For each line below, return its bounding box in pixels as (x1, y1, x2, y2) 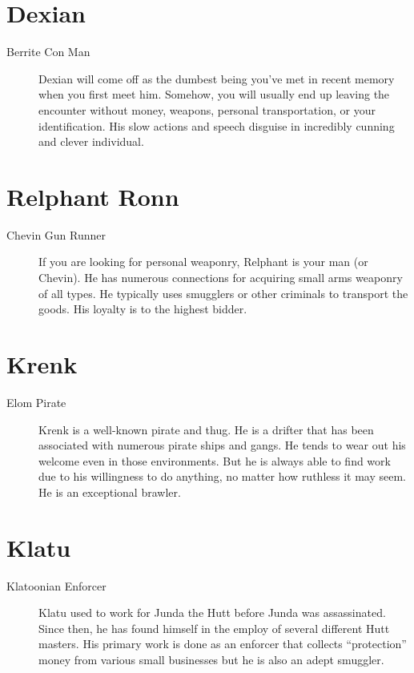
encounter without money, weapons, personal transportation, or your (38, 101, 376, 118)
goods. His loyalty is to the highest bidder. (38, 300, 247, 317)
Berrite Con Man (6, 43, 90, 60)
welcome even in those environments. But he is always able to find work (38, 452, 391, 469)
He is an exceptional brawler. (38, 483, 181, 500)
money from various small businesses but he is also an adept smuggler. (38, 651, 384, 667)
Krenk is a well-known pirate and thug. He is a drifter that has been (38, 421, 374, 437)
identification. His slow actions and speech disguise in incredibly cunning (38, 117, 395, 134)
